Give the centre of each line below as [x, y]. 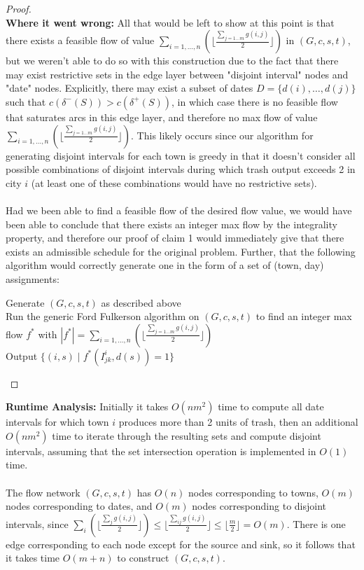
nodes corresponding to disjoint [259, 506]
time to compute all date [271, 406]
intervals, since [37, 523]
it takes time [33, 558]
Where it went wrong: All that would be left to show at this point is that [170, 22]
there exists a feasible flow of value [80, 40]
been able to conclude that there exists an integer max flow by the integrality [171, 224]
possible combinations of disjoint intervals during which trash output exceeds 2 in [181, 169]
